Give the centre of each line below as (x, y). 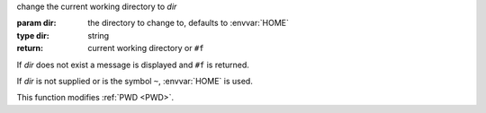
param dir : (36, 23)
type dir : (33, 35)
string (99, 35)
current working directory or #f (146, 48)
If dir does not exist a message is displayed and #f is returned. (133, 65)
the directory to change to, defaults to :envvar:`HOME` (189, 23)
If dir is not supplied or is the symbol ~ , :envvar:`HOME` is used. (135, 81)
